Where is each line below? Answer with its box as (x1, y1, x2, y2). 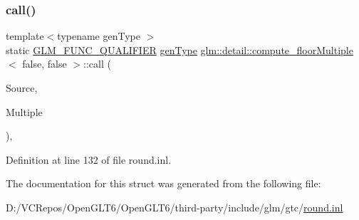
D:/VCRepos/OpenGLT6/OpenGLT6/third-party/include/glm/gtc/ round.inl (6, 199, 343, 214)
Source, (6, 80, 38, 95)
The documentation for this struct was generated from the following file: (6, 176, 321, 191)
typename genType (57, 28, 140, 43)
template (6, 28, 44, 43)
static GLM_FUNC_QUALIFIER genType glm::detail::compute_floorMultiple (6, 42, 353, 57)
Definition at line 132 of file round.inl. (6, 152, 172, 167)
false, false (22, 56, 67, 71)
